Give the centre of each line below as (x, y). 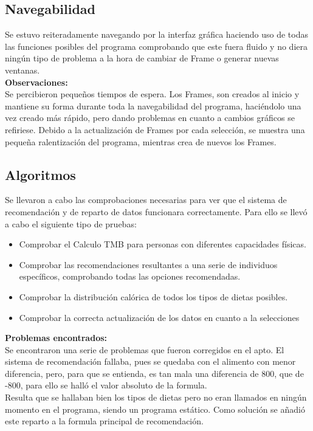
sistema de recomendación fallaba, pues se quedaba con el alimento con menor (150, 361)
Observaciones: (36, 82)
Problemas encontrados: (56, 338)
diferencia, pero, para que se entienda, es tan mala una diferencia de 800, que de (154, 373)
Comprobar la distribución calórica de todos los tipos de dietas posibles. (153, 296)
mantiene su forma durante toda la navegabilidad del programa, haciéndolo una (153, 105)
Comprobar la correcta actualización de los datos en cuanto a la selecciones (159, 317)
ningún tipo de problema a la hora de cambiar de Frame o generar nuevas (142, 58)
